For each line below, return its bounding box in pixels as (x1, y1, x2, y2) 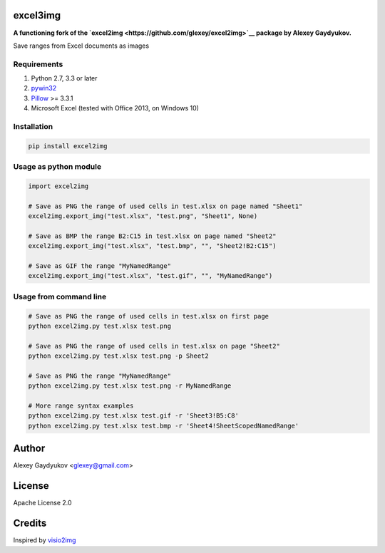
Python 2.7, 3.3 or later (31, 74, 98, 83)
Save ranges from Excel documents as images (13, 41, 150, 50)
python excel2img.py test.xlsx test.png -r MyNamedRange (28, 382, 232, 390)
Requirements (13, 59, 63, 69)
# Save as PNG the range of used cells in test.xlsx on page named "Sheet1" (28, 202, 303, 210)
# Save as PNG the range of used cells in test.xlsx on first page (28, 312, 269, 320)
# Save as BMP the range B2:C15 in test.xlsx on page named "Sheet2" (28, 232, 277, 240)
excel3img (13, 9, 61, 21)
